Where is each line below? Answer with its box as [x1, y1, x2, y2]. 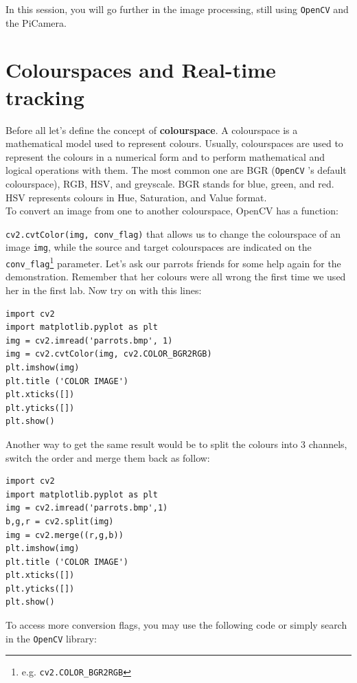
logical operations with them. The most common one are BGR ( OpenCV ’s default [5, 163, 347, 177]
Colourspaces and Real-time [5, 56, 276, 84]
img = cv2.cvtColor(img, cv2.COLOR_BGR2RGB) [5, 349, 212, 359]
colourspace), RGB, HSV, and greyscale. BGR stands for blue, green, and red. [5, 177, 334, 190]
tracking [5, 82, 84, 111]
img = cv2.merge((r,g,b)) [5, 530, 124, 540]
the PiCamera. [5, 15, 67, 30]
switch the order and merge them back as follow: [5, 450, 210, 464]
